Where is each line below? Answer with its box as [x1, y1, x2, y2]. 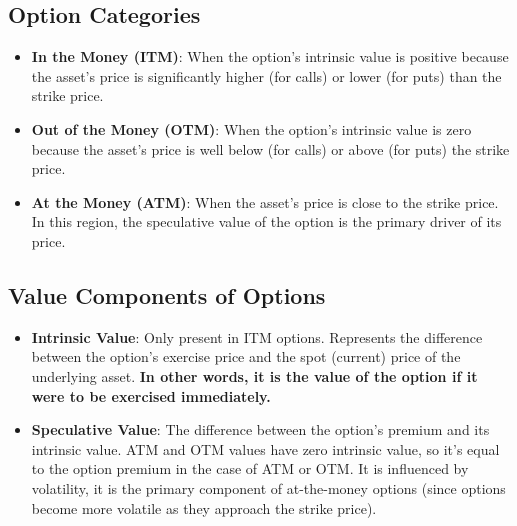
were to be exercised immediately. [31, 385, 271, 406]
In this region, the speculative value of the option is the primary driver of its [31, 211, 502, 232]
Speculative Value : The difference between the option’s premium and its [31, 419, 490, 440]
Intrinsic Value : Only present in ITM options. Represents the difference [31, 326, 483, 347]
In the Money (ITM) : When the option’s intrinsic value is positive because [31, 46, 509, 67]
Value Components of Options [8, 279, 326, 310]
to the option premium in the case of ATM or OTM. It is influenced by [31, 458, 469, 479]
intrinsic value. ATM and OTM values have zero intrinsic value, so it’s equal [31, 438, 500, 459]
